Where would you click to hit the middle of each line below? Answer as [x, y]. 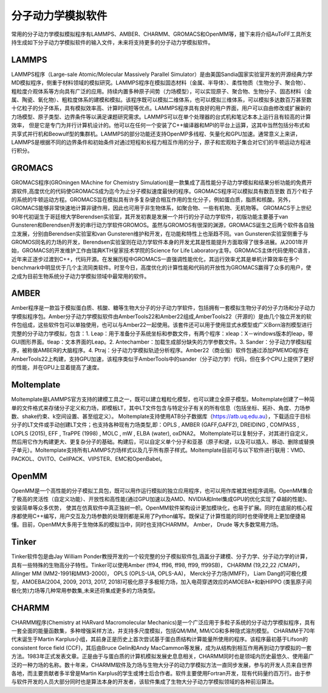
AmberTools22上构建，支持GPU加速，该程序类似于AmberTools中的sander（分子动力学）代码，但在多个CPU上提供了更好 [163, 359]
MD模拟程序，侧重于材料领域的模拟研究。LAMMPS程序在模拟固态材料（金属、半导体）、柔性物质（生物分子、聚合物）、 [160, 83]
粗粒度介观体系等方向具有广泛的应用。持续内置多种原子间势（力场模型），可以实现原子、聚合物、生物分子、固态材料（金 [162, 91]
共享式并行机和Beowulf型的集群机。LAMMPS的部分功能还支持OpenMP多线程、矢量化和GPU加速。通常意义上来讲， [156, 134]
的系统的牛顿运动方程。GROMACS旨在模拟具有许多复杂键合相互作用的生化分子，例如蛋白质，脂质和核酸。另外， [152, 200]
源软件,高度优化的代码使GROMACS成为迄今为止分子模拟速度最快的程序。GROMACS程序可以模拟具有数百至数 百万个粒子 [162, 191]
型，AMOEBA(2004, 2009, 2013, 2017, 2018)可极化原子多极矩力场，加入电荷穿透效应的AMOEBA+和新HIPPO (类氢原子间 [162, 582]
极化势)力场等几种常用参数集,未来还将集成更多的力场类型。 [85, 590]
